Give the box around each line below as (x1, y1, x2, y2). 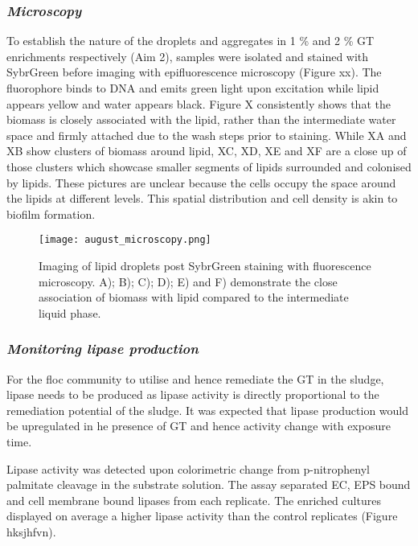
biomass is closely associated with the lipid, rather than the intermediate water (6, 111, 396, 128)
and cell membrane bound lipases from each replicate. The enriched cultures (6, 491, 381, 508)
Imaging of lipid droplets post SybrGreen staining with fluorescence (39, 257, 371, 273)
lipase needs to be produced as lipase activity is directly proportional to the (6, 386, 379, 403)
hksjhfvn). (6, 523, 56, 540)
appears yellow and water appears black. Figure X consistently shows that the (6, 95, 391, 112)
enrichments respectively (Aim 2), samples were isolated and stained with (6, 47, 369, 64)
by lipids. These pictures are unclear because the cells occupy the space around (6, 174, 396, 191)
